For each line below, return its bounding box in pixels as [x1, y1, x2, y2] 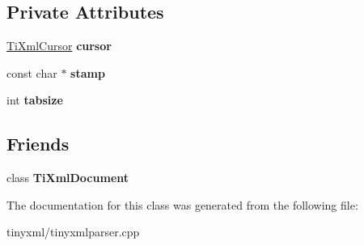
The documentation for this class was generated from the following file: [6, 196, 358, 213]
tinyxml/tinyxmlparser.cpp [6, 223, 140, 240]
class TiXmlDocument [6, 169, 129, 186]
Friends [6, 131, 70, 156]
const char [6, 64, 57, 81]
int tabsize [6, 91, 63, 108]
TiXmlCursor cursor [6, 37, 112, 54]
